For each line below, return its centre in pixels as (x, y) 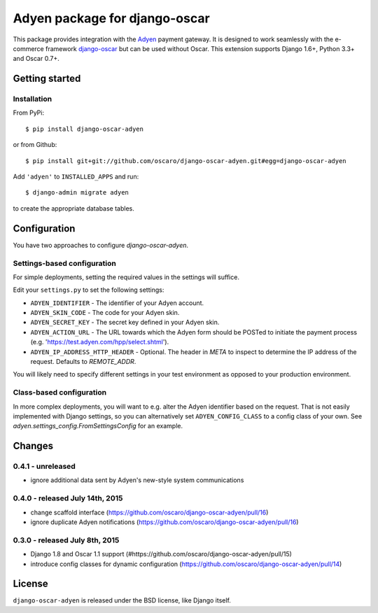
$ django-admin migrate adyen (77, 193)
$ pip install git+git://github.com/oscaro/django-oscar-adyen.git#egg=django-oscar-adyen (186, 161)
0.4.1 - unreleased (44, 467)
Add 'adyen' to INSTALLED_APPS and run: (76, 177)
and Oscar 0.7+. (36, 59)
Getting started (47, 79)
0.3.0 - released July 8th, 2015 (66, 540)
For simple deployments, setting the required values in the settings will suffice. (126, 277)
